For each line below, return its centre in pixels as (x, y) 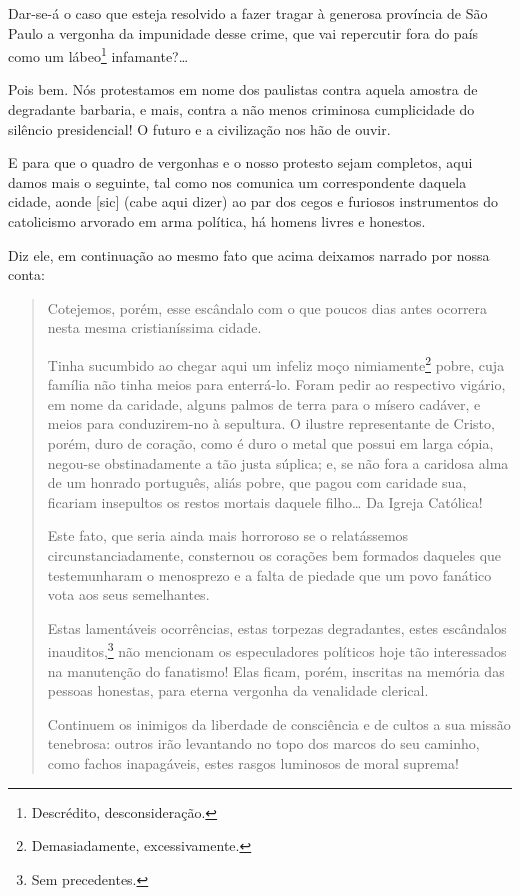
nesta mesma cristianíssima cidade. (154, 327)
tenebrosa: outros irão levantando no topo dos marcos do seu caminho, (263, 743)
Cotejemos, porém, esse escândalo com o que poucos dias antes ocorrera (267, 307)
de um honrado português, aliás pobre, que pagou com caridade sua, (257, 482)
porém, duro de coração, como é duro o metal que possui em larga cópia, (270, 443)
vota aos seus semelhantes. (128, 594)
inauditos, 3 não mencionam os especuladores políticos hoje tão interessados (277, 649)
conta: (26, 274)
